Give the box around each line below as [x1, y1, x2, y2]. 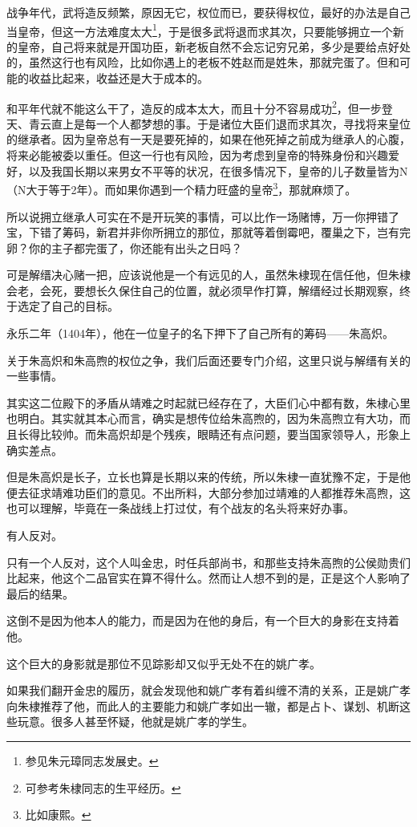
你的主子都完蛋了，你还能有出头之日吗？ [28, 239, 242, 256]
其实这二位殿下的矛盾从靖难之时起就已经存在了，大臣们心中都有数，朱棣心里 [6, 394, 411, 411]
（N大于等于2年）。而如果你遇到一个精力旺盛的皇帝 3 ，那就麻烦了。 [6, 179, 357, 197]
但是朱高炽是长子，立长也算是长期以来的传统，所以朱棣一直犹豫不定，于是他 [6, 468, 411, 485]
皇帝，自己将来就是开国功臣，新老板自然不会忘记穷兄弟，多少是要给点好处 [17, 38, 411, 55]
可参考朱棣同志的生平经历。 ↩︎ [25, 779, 181, 796]
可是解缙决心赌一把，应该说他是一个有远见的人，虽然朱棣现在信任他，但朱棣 [6, 266, 411, 283]
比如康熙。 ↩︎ [25, 806, 91, 823]
